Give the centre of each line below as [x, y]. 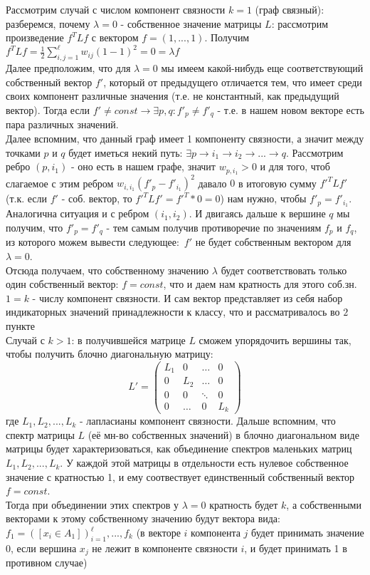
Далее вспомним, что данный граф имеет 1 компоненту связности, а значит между [185, 138]
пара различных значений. [62, 124]
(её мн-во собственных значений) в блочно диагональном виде [223, 434]
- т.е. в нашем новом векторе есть [291, 109]
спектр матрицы [40, 434]
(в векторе [158, 533]
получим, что [35, 227]
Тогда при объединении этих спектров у [92, 504]
